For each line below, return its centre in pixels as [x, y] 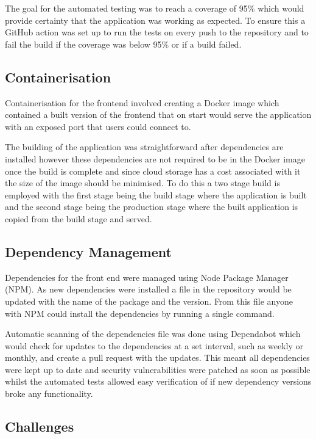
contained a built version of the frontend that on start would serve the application [158, 114]
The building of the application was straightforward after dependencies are [144, 147]
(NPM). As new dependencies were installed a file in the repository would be [148, 289]
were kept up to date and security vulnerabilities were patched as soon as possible [158, 369]
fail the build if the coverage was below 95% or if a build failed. [123, 44]
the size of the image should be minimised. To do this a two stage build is [142, 183]
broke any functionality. [49, 394]
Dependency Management [88, 251]
